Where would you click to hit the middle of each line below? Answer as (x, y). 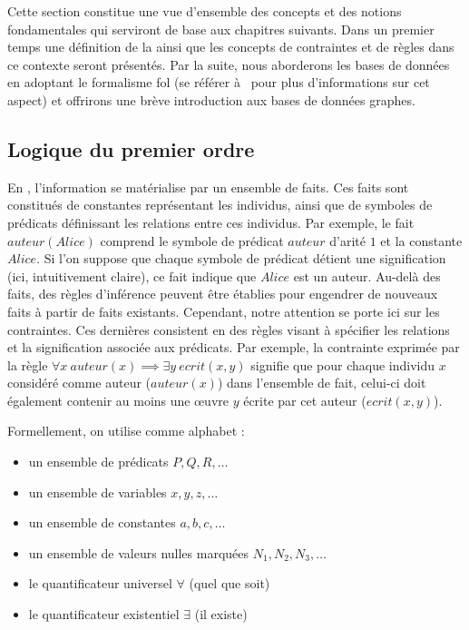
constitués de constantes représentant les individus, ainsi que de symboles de (220, 205)
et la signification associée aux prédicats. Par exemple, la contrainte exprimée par (234, 347)
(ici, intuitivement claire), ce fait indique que (132, 276)
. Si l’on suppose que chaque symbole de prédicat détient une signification (241, 258)
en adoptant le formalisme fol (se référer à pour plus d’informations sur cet (219, 82)
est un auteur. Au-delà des (367, 276)
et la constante (421, 240)
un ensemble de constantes (102, 522)
